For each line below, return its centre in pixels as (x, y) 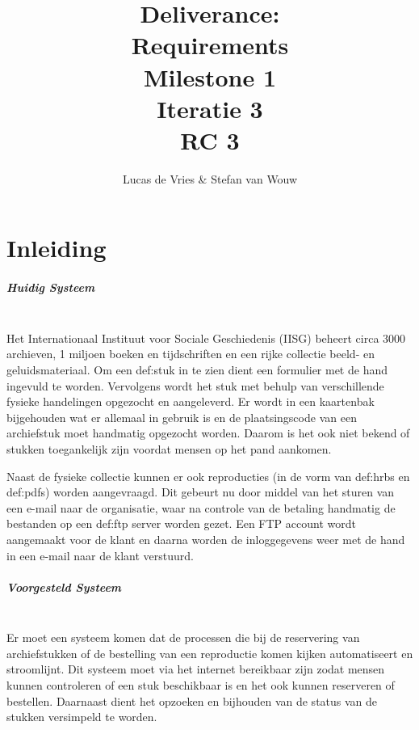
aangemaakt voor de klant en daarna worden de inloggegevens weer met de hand (206, 539)
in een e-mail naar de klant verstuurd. (100, 555)
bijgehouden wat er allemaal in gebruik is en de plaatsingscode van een (182, 417)
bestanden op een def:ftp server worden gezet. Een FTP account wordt (181, 523)
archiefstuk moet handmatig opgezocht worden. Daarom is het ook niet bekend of (208, 433)
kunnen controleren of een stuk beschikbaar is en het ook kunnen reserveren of (201, 685)
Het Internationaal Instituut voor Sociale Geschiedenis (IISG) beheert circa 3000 (206, 338)
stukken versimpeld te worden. (82, 717)
